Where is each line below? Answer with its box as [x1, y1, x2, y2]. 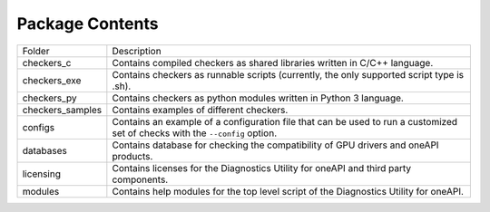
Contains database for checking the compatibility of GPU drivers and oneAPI [112, 139, 439, 151]
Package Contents [16, 14, 159, 34]
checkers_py [22, 92, 77, 104]
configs [22, 120, 54, 133]
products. [112, 149, 153, 162]
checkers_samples [22, 103, 103, 116]
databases [22, 144, 67, 157]
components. [112, 173, 169, 186]
